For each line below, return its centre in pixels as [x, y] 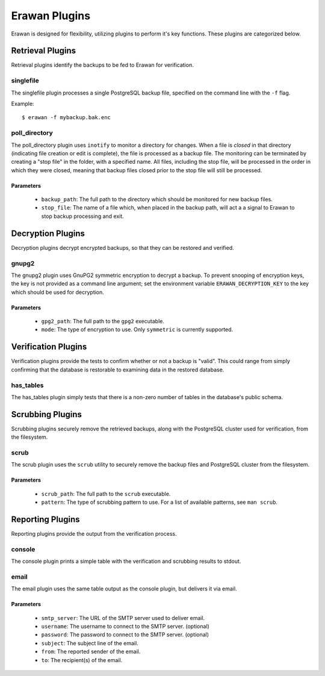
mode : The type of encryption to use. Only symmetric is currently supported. [137, 330]
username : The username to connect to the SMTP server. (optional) [125, 627]
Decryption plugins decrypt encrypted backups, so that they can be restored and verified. [122, 247]
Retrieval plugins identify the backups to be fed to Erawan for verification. [102, 65]
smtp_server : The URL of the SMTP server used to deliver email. [123, 618]
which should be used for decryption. [58, 292]
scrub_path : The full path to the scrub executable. [106, 494]
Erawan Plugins [51, 16]
